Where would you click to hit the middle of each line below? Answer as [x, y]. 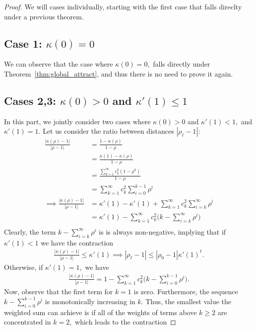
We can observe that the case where [59, 64]
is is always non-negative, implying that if [162, 231]
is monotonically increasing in [90, 301]
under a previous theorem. [44, 16]
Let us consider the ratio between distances [108, 131]
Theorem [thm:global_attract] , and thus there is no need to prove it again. [119, 73]
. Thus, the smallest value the [186, 301]
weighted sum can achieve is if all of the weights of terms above [100, 312]
